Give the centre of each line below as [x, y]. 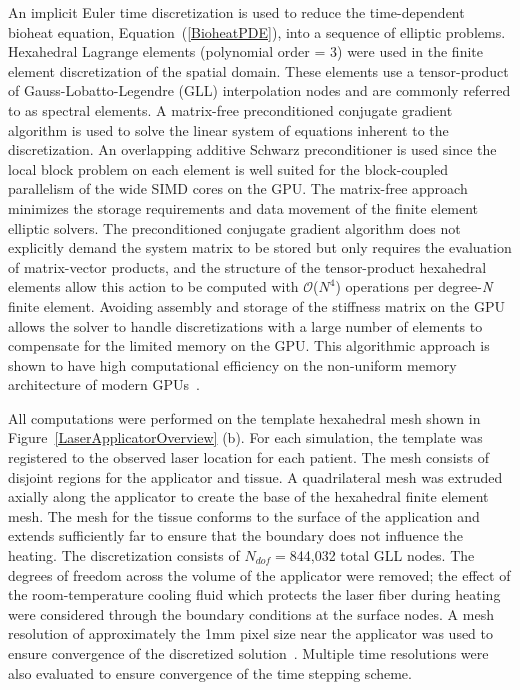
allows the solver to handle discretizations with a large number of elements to [245, 325]
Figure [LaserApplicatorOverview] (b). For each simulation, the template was [245, 437]
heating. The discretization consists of [124, 555]
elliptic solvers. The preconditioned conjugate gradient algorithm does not [234, 227]
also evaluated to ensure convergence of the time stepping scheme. [210, 672]
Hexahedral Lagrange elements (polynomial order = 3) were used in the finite [245, 51]
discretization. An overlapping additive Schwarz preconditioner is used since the [252, 149]
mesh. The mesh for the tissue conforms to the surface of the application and [244, 515]
